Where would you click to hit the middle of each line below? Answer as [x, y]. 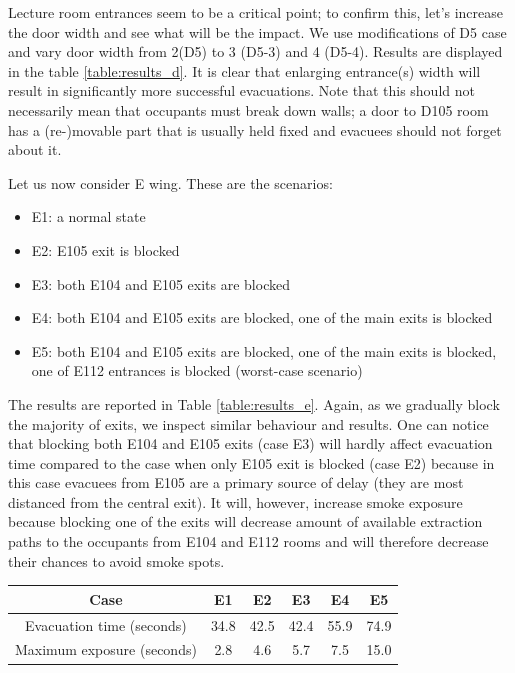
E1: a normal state [88, 216]
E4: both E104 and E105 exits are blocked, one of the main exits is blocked [262, 317]
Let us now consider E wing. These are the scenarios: [170, 182]
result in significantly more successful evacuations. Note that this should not [241, 90]
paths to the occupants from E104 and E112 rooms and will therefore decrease [248, 541]
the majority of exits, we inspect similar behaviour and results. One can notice [248, 423]
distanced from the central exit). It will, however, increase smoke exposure [235, 501]
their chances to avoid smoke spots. [116, 560]
